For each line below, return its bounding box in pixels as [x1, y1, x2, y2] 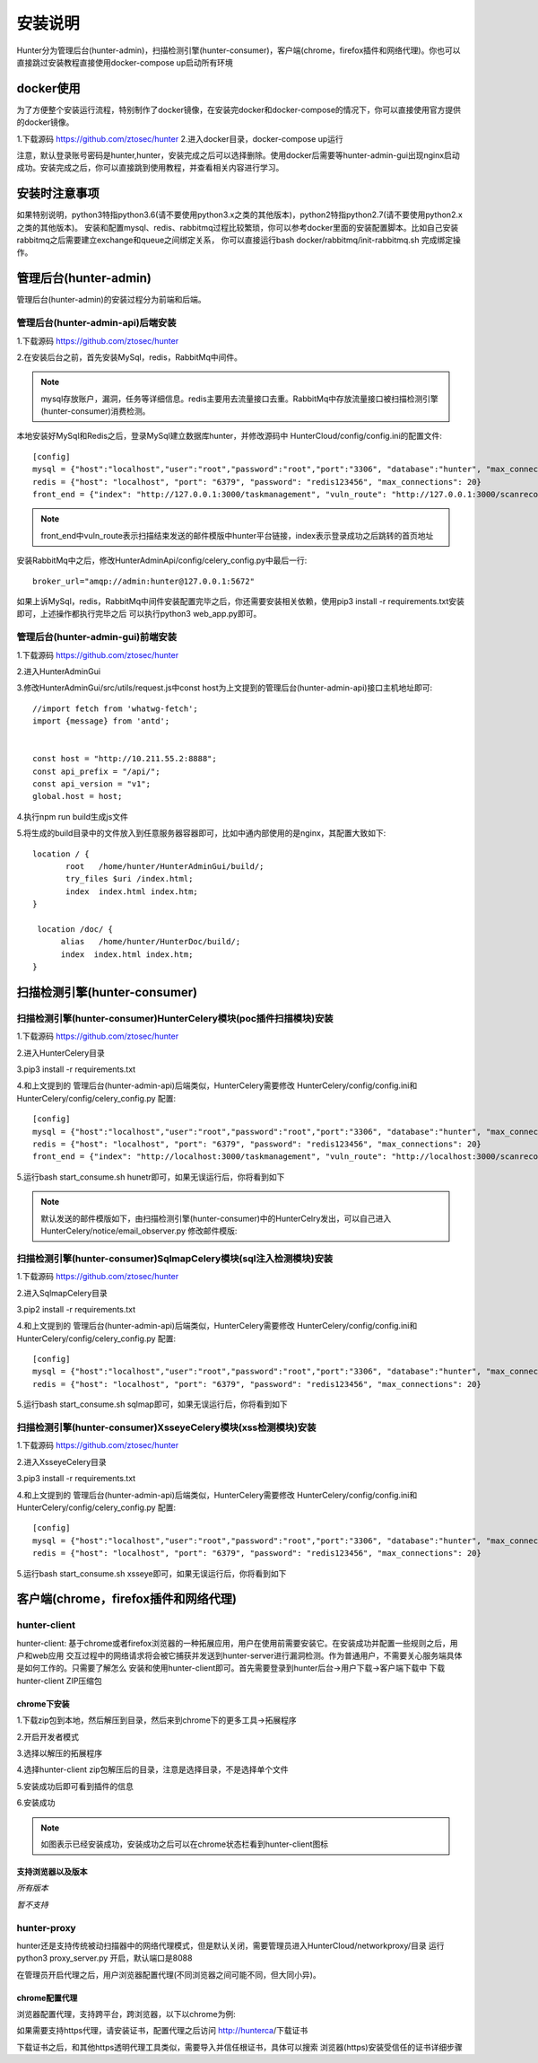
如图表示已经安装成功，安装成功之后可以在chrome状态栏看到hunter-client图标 [40, 1839, 329, 1849]
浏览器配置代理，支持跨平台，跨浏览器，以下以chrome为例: [16, 2009, 237, 2020]
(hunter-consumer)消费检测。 [40, 406, 151, 417]
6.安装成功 [16, 1797, 56, 1808]
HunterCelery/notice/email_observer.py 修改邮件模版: [40, 1225, 238, 1236]
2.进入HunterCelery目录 [16, 1047, 105, 1058]
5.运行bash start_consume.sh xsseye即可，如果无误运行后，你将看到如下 [16, 1567, 287, 1579]
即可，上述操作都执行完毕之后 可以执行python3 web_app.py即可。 [16, 609, 262, 619]
